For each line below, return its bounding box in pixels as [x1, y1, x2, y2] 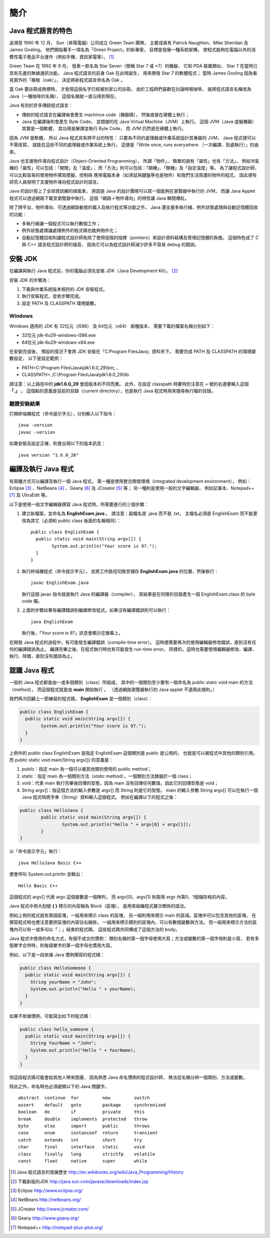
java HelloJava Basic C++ [18, 860, 82, 866]
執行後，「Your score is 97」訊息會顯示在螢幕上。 [21, 630, 123, 636]
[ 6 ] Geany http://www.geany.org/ [10, 1215, 79, 1221]
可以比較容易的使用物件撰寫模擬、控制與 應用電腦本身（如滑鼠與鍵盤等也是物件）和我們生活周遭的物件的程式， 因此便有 [9, 172, 257, 178]
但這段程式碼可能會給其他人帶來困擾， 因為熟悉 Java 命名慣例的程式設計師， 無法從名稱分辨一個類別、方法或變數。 [9, 1074, 247, 1080]
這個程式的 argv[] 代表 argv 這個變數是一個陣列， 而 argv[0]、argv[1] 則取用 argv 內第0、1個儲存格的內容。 [9, 894, 229, 900]
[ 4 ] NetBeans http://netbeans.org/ [10, 1196, 81, 1203]
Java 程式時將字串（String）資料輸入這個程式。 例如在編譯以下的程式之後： [21, 794, 178, 800]
